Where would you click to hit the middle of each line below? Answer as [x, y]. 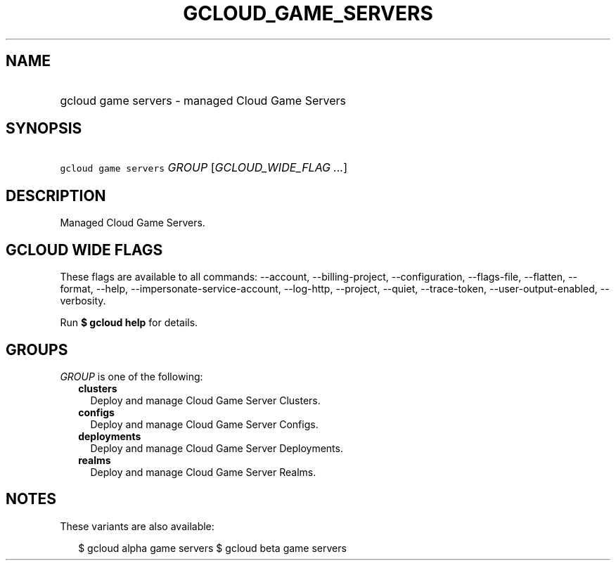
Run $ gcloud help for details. [129, 323]
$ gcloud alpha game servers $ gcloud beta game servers [212, 548]
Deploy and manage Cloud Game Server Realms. [203, 472]
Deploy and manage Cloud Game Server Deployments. [217, 448]
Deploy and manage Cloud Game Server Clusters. [205, 400]
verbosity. [83, 301]
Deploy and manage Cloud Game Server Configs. [204, 424]
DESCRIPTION [56, 195]
